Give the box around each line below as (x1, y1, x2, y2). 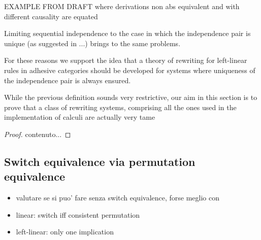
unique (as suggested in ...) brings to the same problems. (4, 38, 181, 48)
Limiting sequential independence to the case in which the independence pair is (4, 28, 251, 39)
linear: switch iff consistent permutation (16, 209, 140, 220)
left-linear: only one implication (16, 226, 114, 237)
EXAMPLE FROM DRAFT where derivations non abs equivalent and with (4, 1, 240, 11)
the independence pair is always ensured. (4, 75, 131, 85)
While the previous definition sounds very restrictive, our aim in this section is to (4, 92, 257, 102)
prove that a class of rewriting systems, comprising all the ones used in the (4, 101, 237, 112)
